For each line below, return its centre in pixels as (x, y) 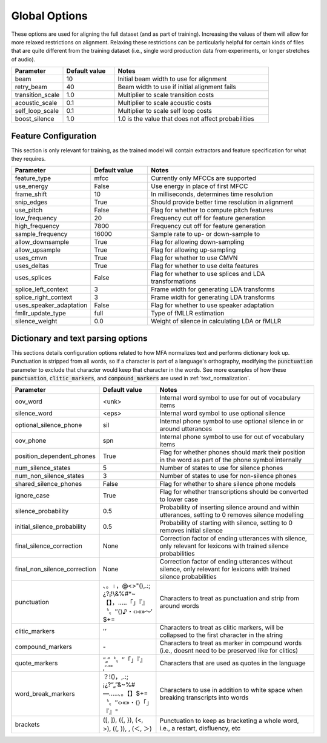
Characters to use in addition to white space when (231, 690)
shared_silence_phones (48, 484)
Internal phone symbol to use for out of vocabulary (232, 437)
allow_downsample (42, 242)
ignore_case (32, 496)
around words (179, 606)
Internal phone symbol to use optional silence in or (232, 422)
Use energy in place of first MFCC (199, 186)
